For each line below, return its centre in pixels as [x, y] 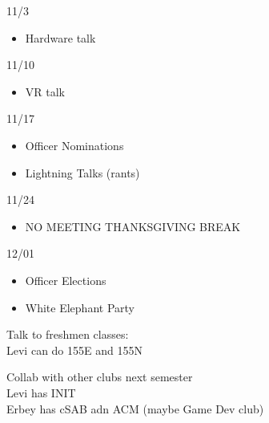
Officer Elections [66, 280]
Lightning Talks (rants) [82, 172]
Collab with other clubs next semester [100, 377]
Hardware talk [60, 37]
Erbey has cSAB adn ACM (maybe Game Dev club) [135, 408]
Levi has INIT [41, 392]
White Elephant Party [80, 307]
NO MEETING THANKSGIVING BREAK [133, 226]
